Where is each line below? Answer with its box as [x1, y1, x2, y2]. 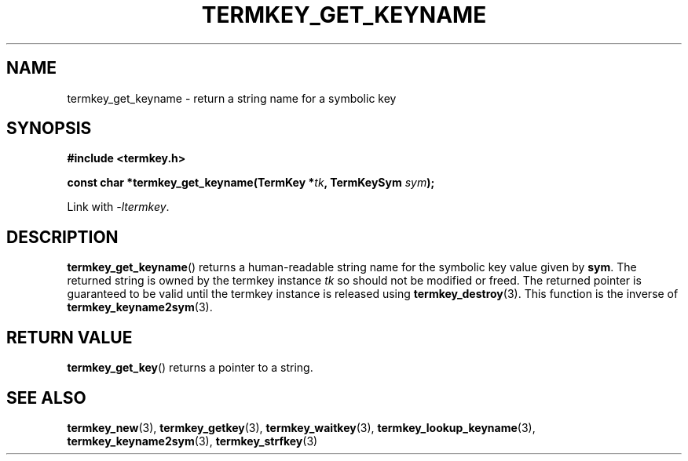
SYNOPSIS [6, 118, 92, 139]
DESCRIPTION [6, 227, 119, 247]
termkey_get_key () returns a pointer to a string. [67, 361, 313, 375]
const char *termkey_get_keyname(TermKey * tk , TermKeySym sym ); [67, 176, 435, 190]
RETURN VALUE [6, 327, 133, 347]
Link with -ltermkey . [67, 200, 170, 214]
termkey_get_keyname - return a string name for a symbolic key [67, 91, 397, 105]
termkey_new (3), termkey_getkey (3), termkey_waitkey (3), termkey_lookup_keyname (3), [67, 420, 536, 434]
